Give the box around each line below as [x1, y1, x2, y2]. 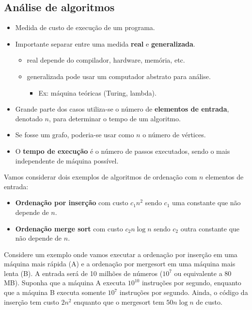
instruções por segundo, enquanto [142, 277, 241, 288]
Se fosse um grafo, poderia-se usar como [15, 130, 134, 140]
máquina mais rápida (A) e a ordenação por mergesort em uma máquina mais [4, 259, 236, 269]
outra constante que [180, 223, 240, 233]
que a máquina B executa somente [4, 287, 106, 297]
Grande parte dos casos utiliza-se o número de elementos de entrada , [15, 104, 229, 114]
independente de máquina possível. [15, 155, 119, 165]
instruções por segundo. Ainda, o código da [119, 287, 248, 297]
